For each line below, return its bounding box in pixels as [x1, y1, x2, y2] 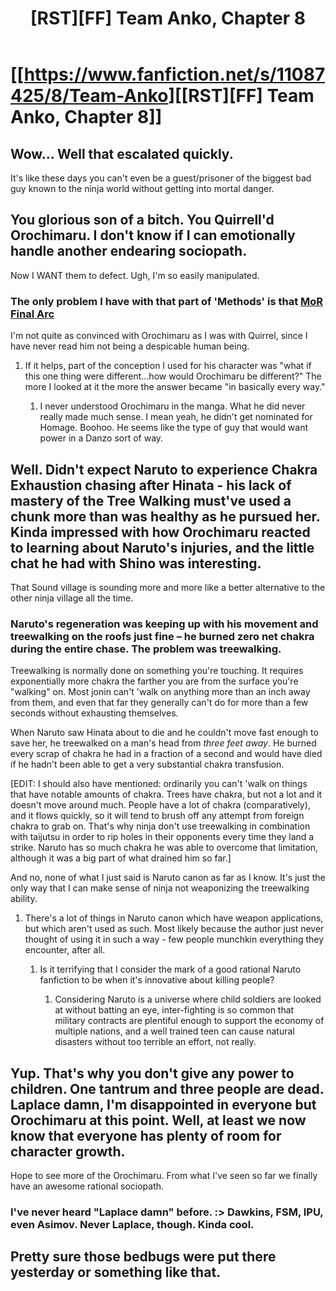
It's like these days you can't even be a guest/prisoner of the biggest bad [10, 172, 312, 184]
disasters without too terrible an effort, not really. [54, 1036, 257, 1048]
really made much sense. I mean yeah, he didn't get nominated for [39, 411, 313, 423]
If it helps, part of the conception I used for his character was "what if [24, 360, 312, 372]
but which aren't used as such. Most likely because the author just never [24, 923, 325, 935]
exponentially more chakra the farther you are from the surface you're [10, 675, 299, 687]
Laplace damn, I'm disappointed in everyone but [10, 1096, 317, 1113]
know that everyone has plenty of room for [10, 1127, 282, 1144]
